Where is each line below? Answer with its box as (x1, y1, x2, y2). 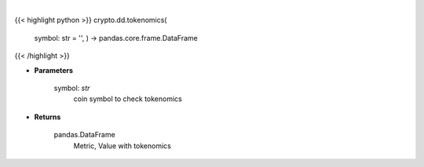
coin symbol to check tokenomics (73, 94, 182, 103)
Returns (34, 112, 61, 122)
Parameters (34, 65, 74, 74)
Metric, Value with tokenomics (73, 141, 172, 151)
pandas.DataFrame (53, 130, 115, 140)
